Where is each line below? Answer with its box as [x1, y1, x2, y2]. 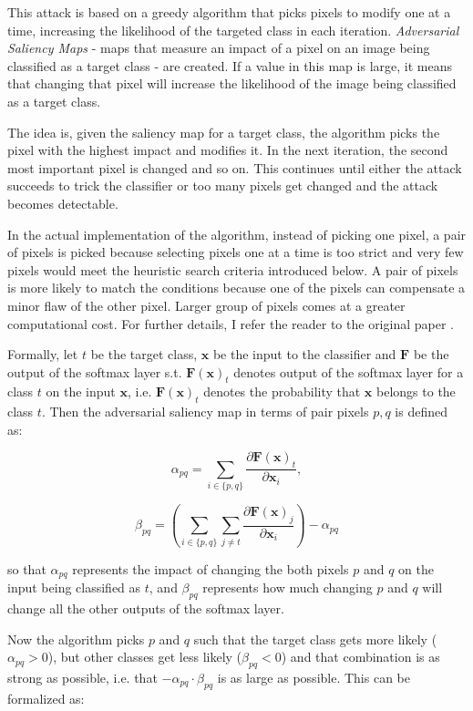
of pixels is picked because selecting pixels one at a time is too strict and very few [7, 242, 464, 262]
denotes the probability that [203, 382, 361, 401]
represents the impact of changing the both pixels [72, 559, 349, 578]
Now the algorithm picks [7, 629, 145, 648]
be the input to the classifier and [212, 345, 396, 364]
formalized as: [7, 688, 85, 707]
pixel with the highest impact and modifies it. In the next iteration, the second [7, 140, 448, 160]
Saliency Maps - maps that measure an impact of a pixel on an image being [7, 38, 430, 57]
